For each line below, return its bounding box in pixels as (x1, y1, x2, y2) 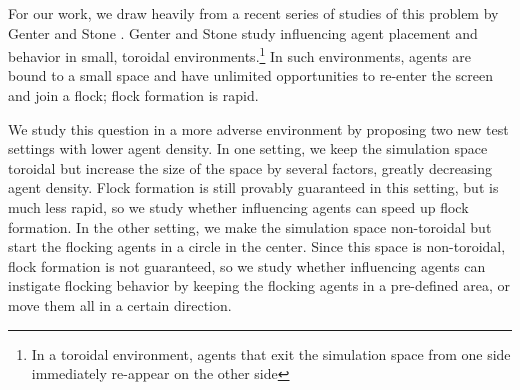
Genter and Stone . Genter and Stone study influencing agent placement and (8, 22, 478, 43)
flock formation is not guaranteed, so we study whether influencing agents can (8, 255, 486, 276)
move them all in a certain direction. (8, 294, 232, 315)
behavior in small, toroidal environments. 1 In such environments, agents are (8, 43, 471, 66)
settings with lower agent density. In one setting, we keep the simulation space (8, 138, 488, 159)
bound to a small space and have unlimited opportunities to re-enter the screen (8, 65, 494, 86)
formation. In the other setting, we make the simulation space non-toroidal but (8, 216, 492, 237)
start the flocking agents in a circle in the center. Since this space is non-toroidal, (8, 236, 506, 257)
